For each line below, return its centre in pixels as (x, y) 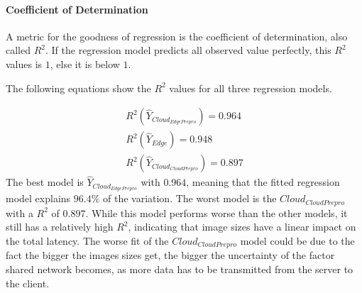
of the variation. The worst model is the (190, 198)
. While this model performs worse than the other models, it (216, 212)
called (18, 50)
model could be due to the (297, 240)
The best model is (45, 182)
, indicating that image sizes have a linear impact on (242, 227)
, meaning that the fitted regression (263, 182)
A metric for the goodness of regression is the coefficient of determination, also (177, 36)
